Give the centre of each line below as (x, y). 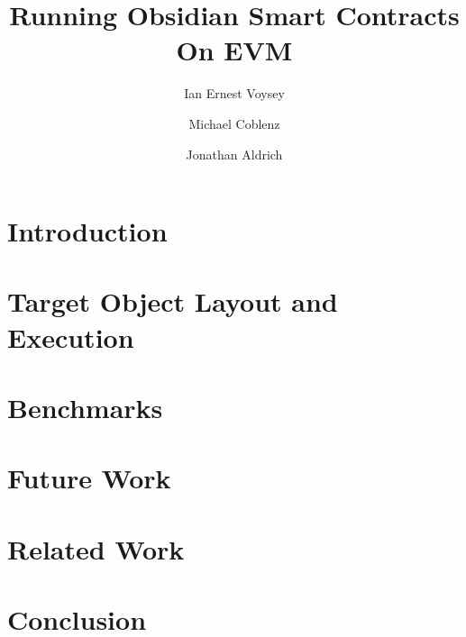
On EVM (234, 50)
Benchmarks (85, 408)
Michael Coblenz (234, 123)
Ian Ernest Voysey (234, 93)
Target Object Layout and (173, 301)
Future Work (89, 478)
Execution (71, 337)
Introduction (87, 231)
